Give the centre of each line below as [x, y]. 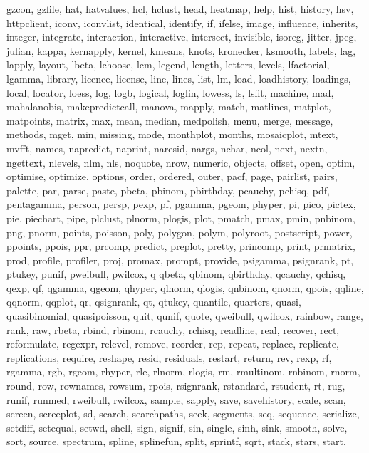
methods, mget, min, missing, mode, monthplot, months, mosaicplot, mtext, [172, 134]
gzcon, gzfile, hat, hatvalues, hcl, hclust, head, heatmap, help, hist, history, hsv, [180, 9]
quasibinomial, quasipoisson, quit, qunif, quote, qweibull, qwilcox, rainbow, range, [185, 316]
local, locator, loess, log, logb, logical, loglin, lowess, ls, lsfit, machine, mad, [170, 92]
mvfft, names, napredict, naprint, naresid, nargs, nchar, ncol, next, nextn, [167, 148]
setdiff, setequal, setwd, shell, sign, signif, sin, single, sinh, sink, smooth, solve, [177, 427]
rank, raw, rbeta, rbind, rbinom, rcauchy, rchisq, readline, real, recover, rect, [173, 329]
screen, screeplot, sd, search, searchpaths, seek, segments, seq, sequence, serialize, [183, 413]
